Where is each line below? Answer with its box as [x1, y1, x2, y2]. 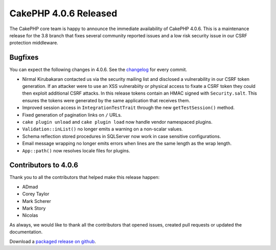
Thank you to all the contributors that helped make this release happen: [9, 174, 160, 180]
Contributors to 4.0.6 [9, 161, 79, 170]
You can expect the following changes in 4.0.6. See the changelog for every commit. [9, 66, 188, 73]
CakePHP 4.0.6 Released [9, 8, 118, 19]
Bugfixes [9, 53, 39, 62]
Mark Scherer [22, 198, 51, 204]
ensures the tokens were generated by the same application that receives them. [22, 97, 190, 103]
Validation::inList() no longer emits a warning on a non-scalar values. [22, 126, 183, 132]
